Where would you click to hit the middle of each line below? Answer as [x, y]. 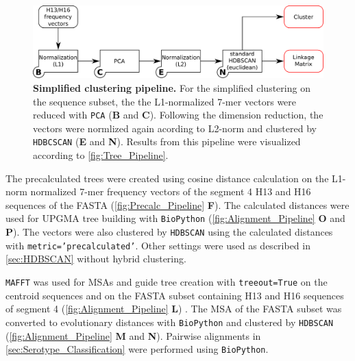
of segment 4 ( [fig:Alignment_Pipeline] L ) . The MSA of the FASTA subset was [174, 309]
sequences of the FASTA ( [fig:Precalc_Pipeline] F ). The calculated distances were [177, 204]
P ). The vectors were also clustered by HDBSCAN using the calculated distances [169, 232]
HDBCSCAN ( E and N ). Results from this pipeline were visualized [167, 141]
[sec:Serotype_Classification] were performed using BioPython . [137, 349]
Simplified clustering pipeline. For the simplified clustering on [172, 88]
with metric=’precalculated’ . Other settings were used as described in [158, 245]
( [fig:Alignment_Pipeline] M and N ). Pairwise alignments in [133, 335]
